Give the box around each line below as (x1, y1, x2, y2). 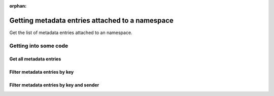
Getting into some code (9, 42, 68, 49)
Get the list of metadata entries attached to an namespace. (9, 29, 132, 36)
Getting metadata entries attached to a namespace (9, 16, 174, 25)
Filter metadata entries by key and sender (9, 82, 99, 88)
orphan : (9, 3, 27, 9)
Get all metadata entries (9, 56, 61, 62)
